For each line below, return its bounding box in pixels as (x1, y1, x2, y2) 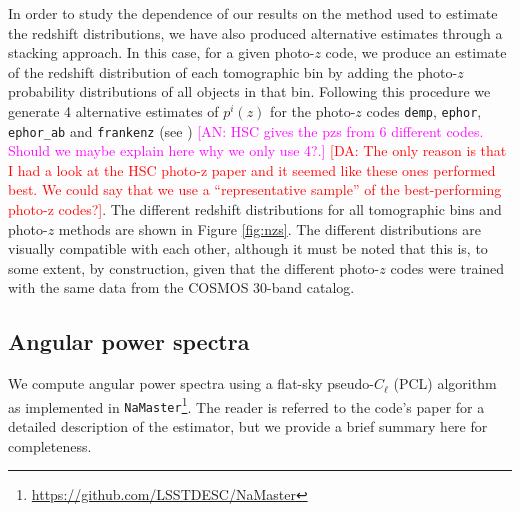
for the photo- (270, 100, 356, 121)
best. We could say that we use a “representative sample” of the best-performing (8, 179, 502, 200)
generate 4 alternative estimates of (8, 100, 219, 121)
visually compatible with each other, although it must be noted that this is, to (8, 238, 488, 259)
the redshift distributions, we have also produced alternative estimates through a (8, 22, 503, 43)
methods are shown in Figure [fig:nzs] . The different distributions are (58, 218, 481, 239)
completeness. (8, 435, 92, 456)
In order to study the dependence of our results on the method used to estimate (8, 3, 498, 23)
